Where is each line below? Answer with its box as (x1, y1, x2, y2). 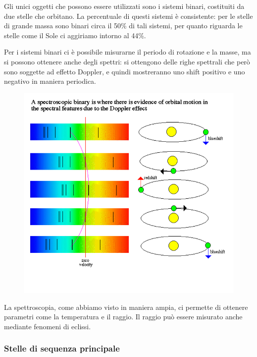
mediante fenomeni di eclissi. (4, 321, 91, 331)
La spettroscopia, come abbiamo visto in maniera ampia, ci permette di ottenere (4, 301, 248, 312)
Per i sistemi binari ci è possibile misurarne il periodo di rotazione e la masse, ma (4, 47, 251, 57)
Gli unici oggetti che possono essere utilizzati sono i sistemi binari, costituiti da (4, 1, 245, 11)
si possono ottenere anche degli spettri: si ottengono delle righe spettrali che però (4, 56, 250, 66)
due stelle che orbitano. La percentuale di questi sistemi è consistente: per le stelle (4, 10, 253, 21)
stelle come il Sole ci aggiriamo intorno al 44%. (4, 30, 146, 40)
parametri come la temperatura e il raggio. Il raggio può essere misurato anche (4, 311, 243, 322)
